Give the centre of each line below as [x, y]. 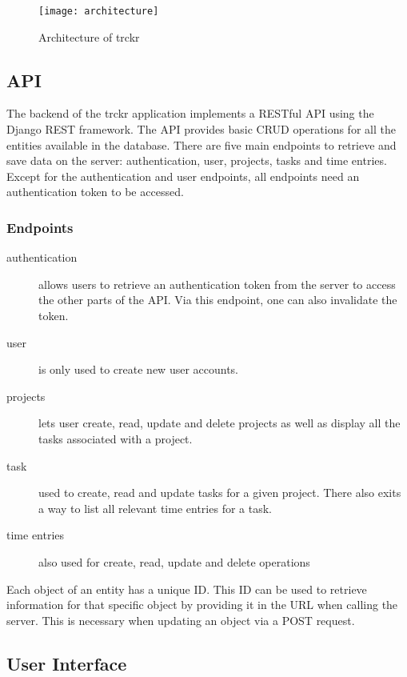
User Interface [67, 663]
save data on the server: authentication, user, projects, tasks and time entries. [197, 160]
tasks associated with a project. [116, 438]
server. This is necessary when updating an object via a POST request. [181, 620]
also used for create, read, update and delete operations [174, 561]
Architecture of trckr [89, 36]
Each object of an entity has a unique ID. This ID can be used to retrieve [187, 589]
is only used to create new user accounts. [139, 369]
